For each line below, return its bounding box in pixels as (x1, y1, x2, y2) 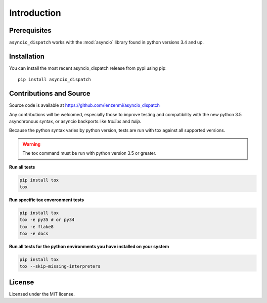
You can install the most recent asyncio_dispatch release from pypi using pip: (9, 65, 167, 71)
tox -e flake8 (19, 224, 54, 229)
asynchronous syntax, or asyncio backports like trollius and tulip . (9, 119, 142, 125)
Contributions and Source (9, 89, 90, 98)
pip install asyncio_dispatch (18, 77, 91, 83)
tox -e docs (19, 231, 49, 237)
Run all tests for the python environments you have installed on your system (9, 244, 169, 250)
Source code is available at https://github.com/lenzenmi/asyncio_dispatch (9, 102, 160, 108)
